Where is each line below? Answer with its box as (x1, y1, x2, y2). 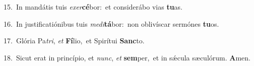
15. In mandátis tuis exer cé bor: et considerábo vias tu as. (4, 2, 183, 12)
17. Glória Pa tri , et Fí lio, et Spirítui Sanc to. (4, 35, 145, 46)
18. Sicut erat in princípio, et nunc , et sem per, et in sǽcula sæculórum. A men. (4, 52, 250, 62)
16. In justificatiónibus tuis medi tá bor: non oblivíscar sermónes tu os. (4, 18, 219, 29)
